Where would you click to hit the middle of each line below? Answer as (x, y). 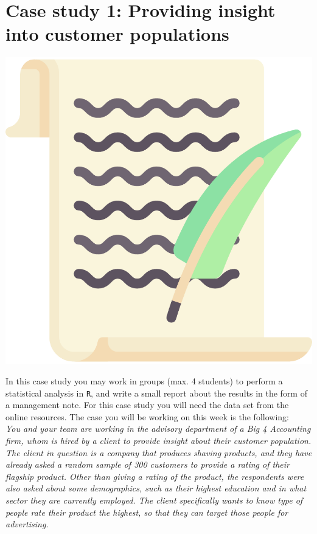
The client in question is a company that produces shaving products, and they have (159, 452)
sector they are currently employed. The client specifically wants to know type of (154, 500)
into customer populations (117, 34)
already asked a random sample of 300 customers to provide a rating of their (148, 464)
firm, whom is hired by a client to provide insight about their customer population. (158, 440)
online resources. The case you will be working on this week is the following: (147, 416)
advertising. (27, 524)
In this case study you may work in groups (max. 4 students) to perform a (144, 380)
